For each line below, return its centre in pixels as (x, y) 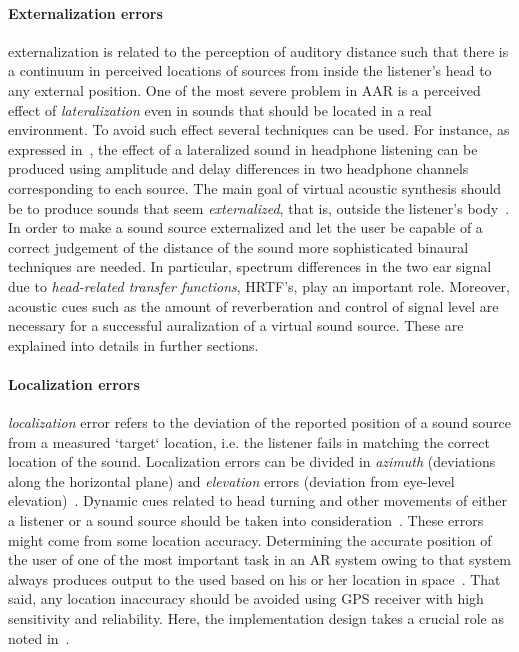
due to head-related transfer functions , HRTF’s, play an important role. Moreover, (259, 285)
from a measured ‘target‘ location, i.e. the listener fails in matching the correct (249, 441)
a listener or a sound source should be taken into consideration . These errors (246, 520)
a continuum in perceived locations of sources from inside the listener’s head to (250, 70)
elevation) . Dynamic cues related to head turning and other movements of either (258, 500)
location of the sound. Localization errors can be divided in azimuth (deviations (252, 461)
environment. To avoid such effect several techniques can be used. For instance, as (259, 129)
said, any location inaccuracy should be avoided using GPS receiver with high (246, 598)
